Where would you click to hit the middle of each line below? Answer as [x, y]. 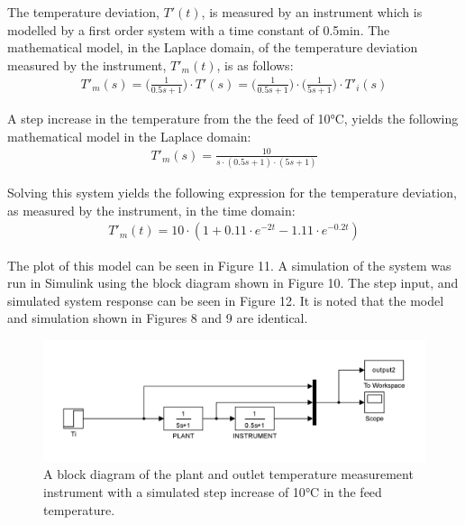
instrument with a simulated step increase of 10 [174, 492]
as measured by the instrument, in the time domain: [151, 210]
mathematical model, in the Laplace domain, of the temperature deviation [213, 47]
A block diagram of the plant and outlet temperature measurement [228, 474]
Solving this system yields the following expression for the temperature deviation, [232, 193]
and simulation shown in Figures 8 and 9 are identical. [158, 318]
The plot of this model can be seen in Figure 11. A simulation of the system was [229, 265]
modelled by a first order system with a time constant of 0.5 [173, 29]
